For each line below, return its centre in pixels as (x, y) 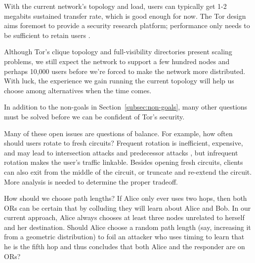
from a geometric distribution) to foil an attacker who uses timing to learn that (124, 237)
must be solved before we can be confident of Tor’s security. (94, 116)
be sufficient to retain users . (47, 35)
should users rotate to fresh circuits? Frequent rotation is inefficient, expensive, (124, 143)
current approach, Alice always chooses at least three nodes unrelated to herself (124, 217)
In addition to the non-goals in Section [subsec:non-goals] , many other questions (126, 107)
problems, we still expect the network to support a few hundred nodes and (117, 61)
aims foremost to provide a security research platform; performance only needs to (127, 25)
